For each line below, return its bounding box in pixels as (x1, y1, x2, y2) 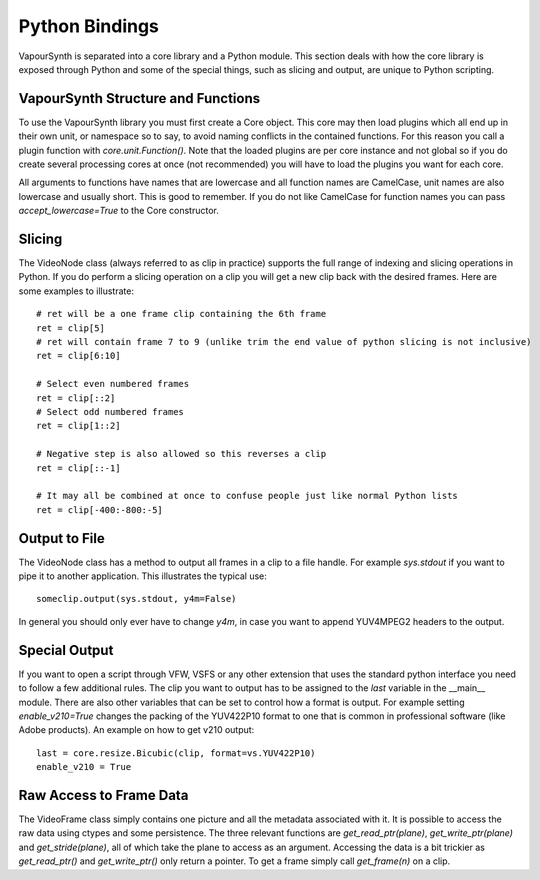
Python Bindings (18, 15, 160, 37)
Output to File (18, 530, 105, 547)
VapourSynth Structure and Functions (18, 90, 261, 107)
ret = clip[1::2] (36, 420, 121, 432)
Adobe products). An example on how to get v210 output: (18, 724, 255, 736)
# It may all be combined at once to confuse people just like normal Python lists (36, 490, 459, 502)
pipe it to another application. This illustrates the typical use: (18, 570, 267, 582)
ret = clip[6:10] (36, 350, 121, 362)
